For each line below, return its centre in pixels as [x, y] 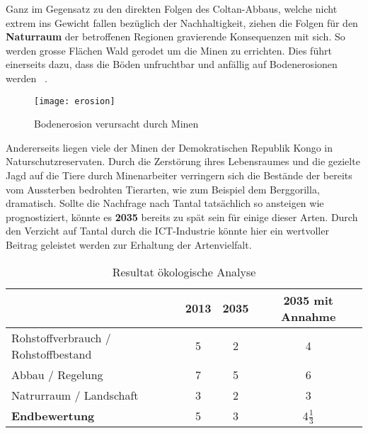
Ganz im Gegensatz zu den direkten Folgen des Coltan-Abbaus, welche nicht [172, 9]
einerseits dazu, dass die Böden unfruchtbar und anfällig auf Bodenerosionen [172, 64]
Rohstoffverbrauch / [61, 337]
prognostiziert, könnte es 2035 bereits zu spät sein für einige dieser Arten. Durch [182, 216]
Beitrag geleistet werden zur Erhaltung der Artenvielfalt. [129, 244]
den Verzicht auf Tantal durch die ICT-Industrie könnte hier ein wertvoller [167, 231]
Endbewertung [53, 415]
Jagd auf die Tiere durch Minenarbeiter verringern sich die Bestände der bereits [179, 175]
